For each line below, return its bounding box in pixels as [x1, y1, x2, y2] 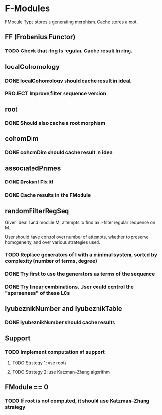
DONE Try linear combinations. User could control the [5, 283, 134, 290]
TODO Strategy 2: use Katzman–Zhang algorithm [12, 369, 110, 375]
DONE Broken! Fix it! [5, 179, 54, 185]
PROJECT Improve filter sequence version [5, 90, 107, 97]
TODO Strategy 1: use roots [12, 360, 67, 365]
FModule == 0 [5, 383, 49, 391]
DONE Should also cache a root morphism [5, 119, 106, 126]
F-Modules [5, 3, 50, 14]
